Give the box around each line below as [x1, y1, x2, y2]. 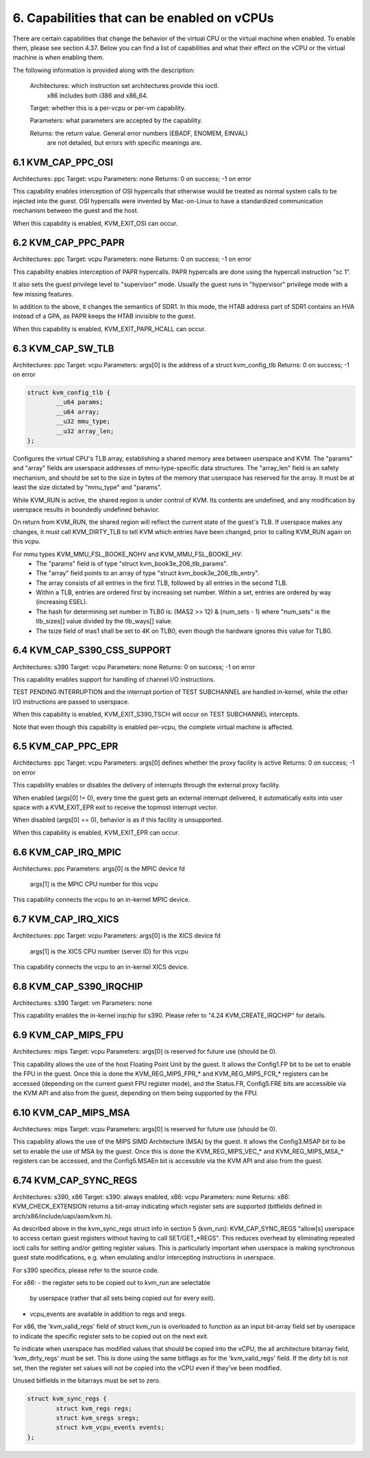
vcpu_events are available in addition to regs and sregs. [29, 1310, 186, 1318]
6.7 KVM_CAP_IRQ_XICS [12, 914, 119, 925]
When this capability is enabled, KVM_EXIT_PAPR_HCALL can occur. [12, 325, 206, 333]
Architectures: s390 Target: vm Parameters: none [12, 999, 152, 1007]
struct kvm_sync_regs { [27, 1395, 108, 1403]
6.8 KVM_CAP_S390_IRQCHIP [12, 980, 143, 992]
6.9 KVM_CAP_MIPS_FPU [12, 1030, 124, 1041]
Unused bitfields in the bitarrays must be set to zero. [12, 1376, 161, 1385]
